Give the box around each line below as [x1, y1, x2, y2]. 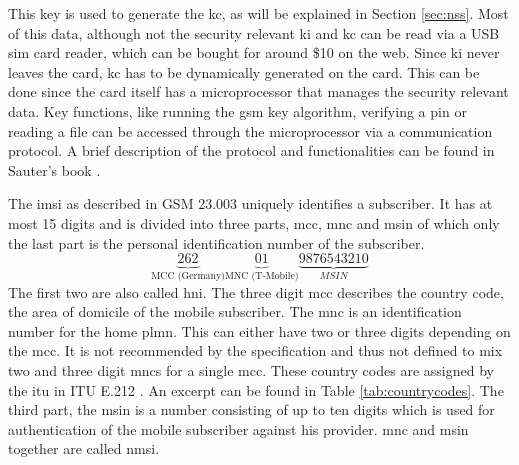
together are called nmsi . [8, 438, 160, 459]
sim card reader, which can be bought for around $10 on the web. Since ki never [8, 42, 500, 63]
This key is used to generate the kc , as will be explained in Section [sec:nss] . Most [8, 3, 509, 23]
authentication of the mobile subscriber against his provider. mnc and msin [8, 418, 469, 439]
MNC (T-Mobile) [224, 271, 299, 282]
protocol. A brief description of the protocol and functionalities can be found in [8, 140, 495, 161]
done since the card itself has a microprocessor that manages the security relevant [8, 81, 509, 102]
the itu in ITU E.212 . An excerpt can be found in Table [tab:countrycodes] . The [8, 379, 504, 400]
